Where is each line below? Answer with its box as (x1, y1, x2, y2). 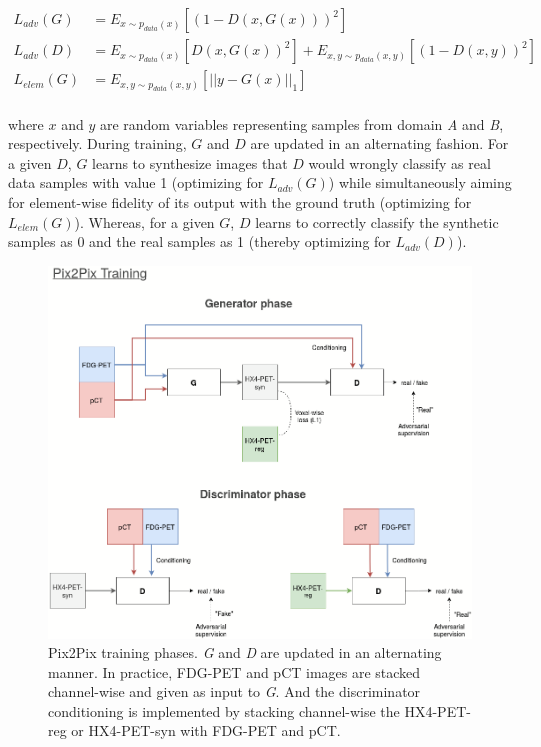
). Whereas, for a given (74, 211, 215, 232)
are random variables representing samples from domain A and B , (99, 113, 504, 134)
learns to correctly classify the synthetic (255, 211, 499, 232)
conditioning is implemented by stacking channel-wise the (48, 700, 400, 721)
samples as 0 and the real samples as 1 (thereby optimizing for (8, 231, 391, 252)
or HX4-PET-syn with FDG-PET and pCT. (71, 720, 341, 741)
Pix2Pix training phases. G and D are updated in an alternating (48, 642, 442, 663)
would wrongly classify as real (308, 152, 491, 173)
